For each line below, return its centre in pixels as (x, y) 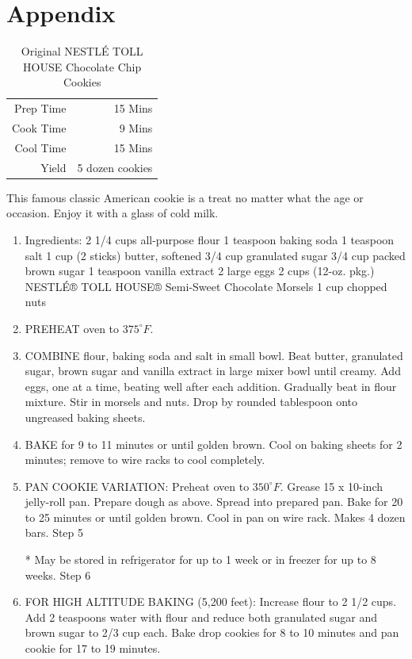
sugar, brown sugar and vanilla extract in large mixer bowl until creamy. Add (213, 371)
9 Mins (136, 128)
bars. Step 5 (54, 533)
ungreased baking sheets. (85, 417)
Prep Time (40, 108)
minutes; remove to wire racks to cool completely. (145, 460)
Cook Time (39, 128)
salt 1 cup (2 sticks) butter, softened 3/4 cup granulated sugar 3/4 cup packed (215, 255)
